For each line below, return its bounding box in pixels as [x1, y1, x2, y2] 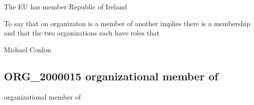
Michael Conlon [4, 44, 51, 54]
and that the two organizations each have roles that [4, 28, 159, 38]
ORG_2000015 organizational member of [4, 68, 219, 83]
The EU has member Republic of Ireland [4, 1, 127, 11]
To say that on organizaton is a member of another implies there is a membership [4, 18, 251, 28]
